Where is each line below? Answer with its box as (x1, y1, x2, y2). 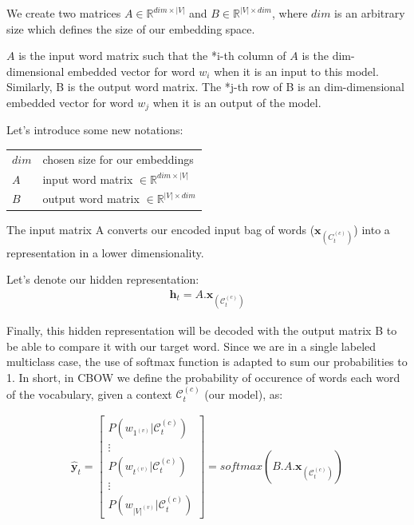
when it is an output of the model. (152, 93, 321, 110)
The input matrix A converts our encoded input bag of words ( (6, 221, 315, 237)
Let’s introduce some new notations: (6, 121, 183, 138)
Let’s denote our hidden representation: (6, 271, 199, 288)
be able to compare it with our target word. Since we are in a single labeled (6, 337, 377, 354)
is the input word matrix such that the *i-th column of (18, 47, 286, 64)
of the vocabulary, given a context (6, 385, 172, 402)
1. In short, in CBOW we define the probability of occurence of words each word (6, 368, 400, 385)
